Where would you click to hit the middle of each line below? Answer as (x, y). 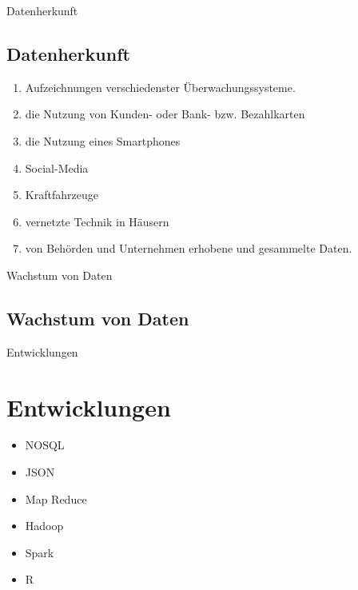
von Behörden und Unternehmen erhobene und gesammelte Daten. (189, 248)
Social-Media (57, 167)
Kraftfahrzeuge (62, 195)
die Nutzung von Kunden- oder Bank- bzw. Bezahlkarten (165, 114)
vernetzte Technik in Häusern (97, 221)
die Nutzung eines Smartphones (103, 140)
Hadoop (44, 526)
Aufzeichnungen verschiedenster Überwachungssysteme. (160, 87)
